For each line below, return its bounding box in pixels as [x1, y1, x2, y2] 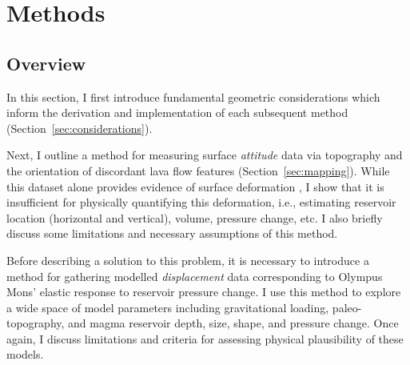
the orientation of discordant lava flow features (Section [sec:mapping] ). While [6, 162, 390, 178]
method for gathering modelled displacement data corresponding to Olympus [6, 267, 383, 284]
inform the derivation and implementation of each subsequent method [6, 104, 348, 121]
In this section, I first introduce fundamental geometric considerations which [6, 88, 380, 105]
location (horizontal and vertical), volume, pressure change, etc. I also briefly [6, 209, 383, 226]
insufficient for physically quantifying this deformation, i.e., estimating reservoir [6, 194, 396, 211]
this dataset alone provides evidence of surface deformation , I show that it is [6, 178, 384, 195]
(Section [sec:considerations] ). [6, 119, 153, 136]
